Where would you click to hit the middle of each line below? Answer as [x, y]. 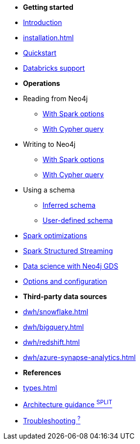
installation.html [48, 38]
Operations [42, 83]
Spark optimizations [55, 236]
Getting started [48, 7]
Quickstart [40, 53]
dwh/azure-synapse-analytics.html [80, 357]
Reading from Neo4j [56, 98]
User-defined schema [78, 220]
